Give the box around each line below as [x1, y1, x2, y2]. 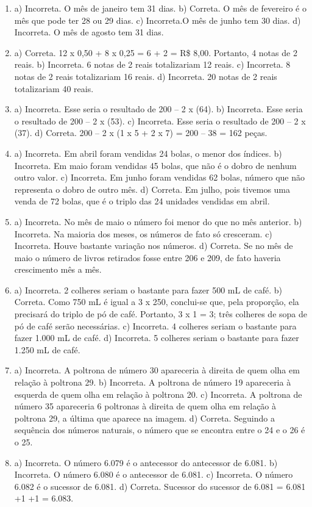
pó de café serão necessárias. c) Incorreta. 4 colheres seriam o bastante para [14, 319, 297, 332]
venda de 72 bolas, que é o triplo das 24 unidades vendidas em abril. [14, 195, 270, 207]
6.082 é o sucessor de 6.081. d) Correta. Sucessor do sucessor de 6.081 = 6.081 [14, 480, 306, 492]
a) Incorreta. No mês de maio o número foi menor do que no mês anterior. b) [14, 215, 302, 228]
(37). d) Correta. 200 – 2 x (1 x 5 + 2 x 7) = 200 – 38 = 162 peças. [14, 126, 268, 139]
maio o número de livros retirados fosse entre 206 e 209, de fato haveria [14, 251, 281, 264]
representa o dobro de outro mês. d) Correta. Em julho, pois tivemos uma [14, 182, 291, 195]
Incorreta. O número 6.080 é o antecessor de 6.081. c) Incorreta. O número [14, 468, 293, 481]
